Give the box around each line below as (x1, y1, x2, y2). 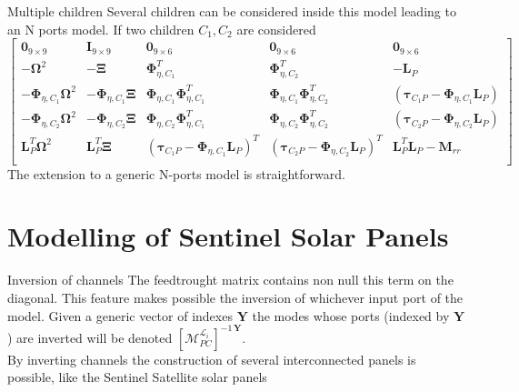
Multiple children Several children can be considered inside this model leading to (7, 2, 456, 20)
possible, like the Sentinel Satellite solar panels (7, 367, 267, 387)
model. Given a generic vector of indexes (7, 306, 233, 325)
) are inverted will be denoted (7, 327, 173, 347)
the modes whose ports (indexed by (252, 306, 450, 325)
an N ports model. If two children (7, 19, 195, 38)
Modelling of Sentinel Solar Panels (7, 217, 449, 255)
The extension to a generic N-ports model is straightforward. (7, 164, 345, 183)
